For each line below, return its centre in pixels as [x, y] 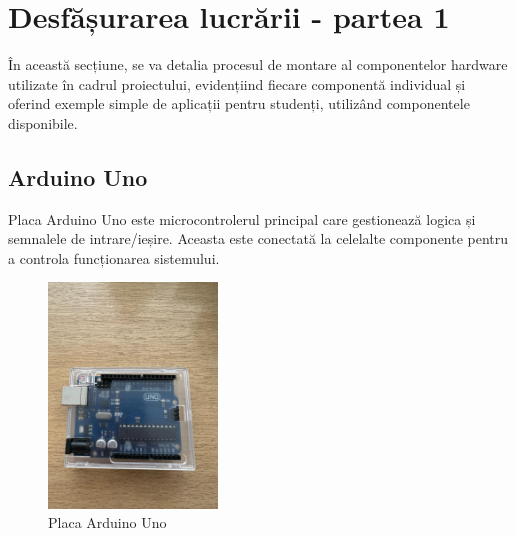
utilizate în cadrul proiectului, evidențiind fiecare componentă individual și [237, 83]
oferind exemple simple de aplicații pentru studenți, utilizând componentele [239, 103]
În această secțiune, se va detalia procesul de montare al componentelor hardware [258, 64]
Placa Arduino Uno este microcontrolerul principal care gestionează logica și [242, 218]
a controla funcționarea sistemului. [114, 257]
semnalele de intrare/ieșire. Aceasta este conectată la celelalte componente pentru [258, 238]
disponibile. [43, 122]
